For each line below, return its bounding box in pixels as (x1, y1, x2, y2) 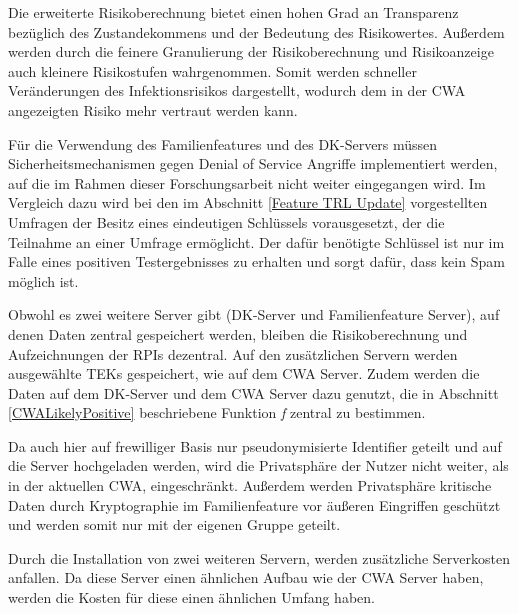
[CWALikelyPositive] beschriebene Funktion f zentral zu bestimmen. (8, 402, 426, 423)
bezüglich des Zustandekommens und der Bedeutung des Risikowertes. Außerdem (8, 21, 505, 42)
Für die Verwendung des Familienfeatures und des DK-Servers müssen (8, 133, 438, 154)
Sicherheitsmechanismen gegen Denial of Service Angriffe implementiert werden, (8, 153, 498, 174)
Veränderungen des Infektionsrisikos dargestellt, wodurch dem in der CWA (8, 80, 466, 101)
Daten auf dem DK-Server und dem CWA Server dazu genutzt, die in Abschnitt (8, 382, 499, 403)
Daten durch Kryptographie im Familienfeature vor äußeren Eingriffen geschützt (8, 494, 501, 515)
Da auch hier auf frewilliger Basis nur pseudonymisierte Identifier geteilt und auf (8, 435, 502, 456)
